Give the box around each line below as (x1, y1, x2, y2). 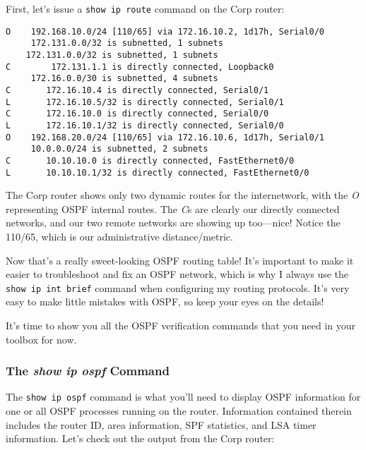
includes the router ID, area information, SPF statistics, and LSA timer (6, 417, 317, 432)
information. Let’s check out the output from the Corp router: (6, 431, 275, 446)
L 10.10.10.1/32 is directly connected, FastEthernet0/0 (6, 167, 309, 178)
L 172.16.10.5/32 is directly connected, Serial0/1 (6, 97, 284, 107)
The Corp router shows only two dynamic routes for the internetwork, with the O (6, 188, 359, 202)
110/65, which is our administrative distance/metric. (6, 229, 233, 243)
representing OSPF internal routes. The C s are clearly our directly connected (6, 201, 340, 216)
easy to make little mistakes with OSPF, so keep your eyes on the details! (6, 294, 324, 309)
